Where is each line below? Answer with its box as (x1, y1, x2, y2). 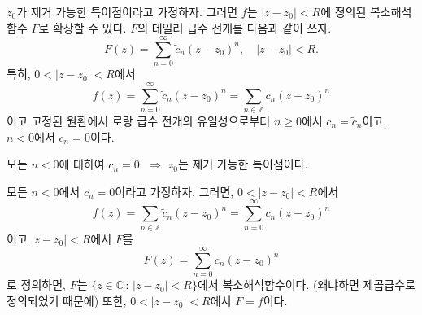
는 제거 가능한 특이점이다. (177, 155, 308, 173)
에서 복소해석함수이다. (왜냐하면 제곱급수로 (197, 276, 415, 293)
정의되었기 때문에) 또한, (7, 291, 127, 308)
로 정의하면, (7, 276, 66, 293)
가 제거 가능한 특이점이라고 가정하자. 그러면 (16, 3, 238, 20)
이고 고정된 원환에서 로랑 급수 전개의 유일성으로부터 (7, 112, 271, 129)
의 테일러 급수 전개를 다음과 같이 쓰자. (137, 19, 332, 36)
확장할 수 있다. (52, 19, 127, 36)
